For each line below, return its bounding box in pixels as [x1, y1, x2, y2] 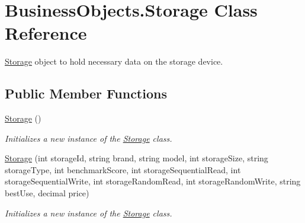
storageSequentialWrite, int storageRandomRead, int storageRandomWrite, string [5, 175, 301, 187]
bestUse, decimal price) [5, 187, 89, 199]
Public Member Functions [5, 84, 167, 103]
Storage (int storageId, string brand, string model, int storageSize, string [5, 152, 268, 164]
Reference [5, 21, 87, 45]
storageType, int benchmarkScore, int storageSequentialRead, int [5, 163, 241, 176]
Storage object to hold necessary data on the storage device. [5, 55, 223, 68]
